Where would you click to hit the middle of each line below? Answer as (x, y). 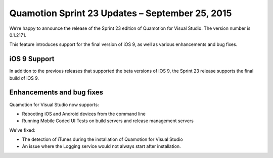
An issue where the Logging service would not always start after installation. (102, 146)
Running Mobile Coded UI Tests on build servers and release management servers (108, 121)
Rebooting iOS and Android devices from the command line (84, 114)
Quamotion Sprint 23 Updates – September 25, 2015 (121, 13)
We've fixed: (22, 130)
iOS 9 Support (32, 59)
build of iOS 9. (24, 78)
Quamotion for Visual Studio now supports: (54, 104)
